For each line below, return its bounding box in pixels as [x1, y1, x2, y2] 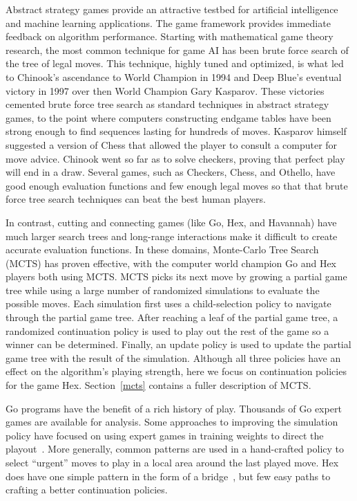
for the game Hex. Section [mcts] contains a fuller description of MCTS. [6, 378, 311, 392]
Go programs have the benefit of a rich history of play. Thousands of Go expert [6, 401, 342, 415]
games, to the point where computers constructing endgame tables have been [6, 110, 331, 125]
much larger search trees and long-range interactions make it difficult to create [6, 228, 338, 243]
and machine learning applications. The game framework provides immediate [6, 15, 331, 30]
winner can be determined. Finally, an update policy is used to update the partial [6, 337, 351, 352]
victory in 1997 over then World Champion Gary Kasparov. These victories [6, 83, 325, 98]
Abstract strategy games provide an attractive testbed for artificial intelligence [6, 2, 338, 16]
